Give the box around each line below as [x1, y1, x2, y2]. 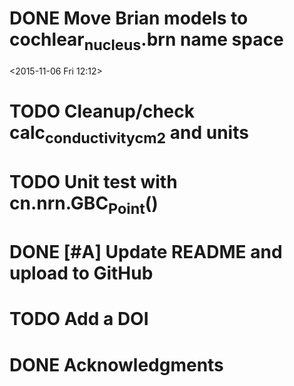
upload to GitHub [9, 262, 154, 285]
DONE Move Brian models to [9, 7, 249, 30]
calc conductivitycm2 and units [9, 121, 249, 147]
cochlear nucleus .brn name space [9, 28, 284, 54]
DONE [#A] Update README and [9, 241, 283, 264]
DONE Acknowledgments [9, 353, 224, 376]
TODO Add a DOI [9, 308, 149, 331]
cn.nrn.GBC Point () [9, 192, 159, 218]
